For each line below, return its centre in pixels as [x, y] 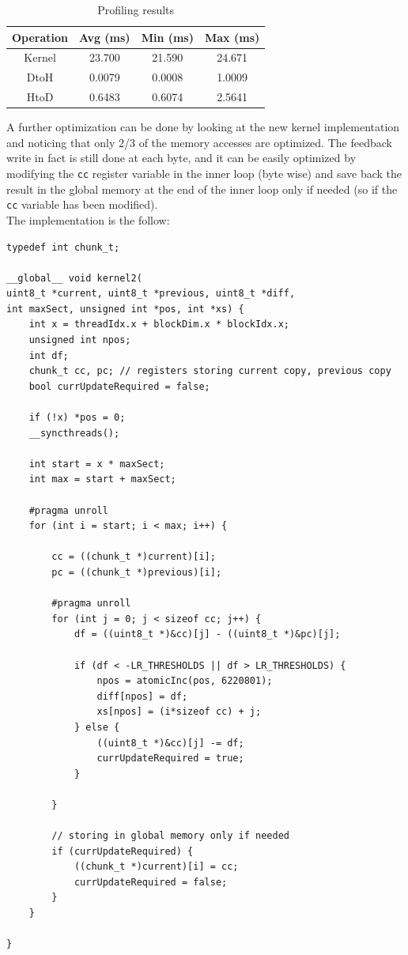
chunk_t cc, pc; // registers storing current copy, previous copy [210, 371]
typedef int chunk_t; [63, 247]
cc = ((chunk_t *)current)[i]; [134, 557]
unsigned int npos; [80, 340]
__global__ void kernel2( [74, 278]
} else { [97, 727]
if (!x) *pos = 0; [77, 418]
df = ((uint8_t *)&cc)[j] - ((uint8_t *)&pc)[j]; [207, 634]
